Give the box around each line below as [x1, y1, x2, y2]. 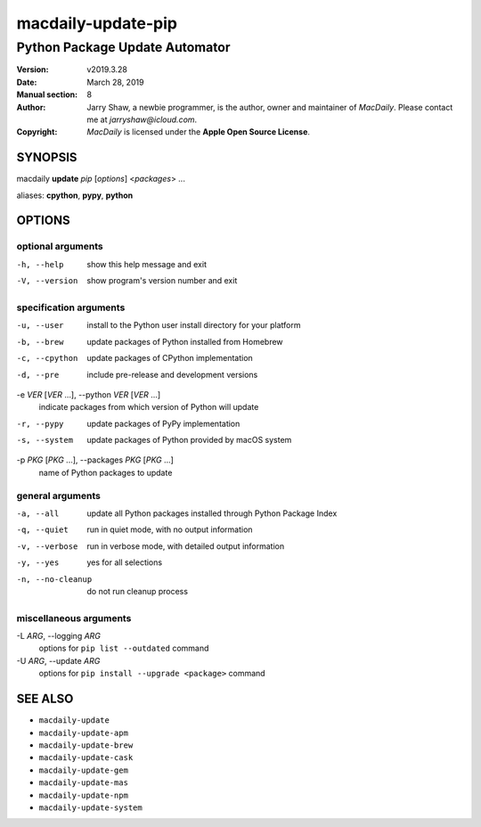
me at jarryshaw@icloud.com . [86, 114, 198, 125]
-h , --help [16, 259, 64, 269]
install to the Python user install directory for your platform [86, 320, 301, 331]
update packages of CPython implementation [86, 353, 253, 364]
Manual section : [16, 89, 78, 100]
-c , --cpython [16, 353, 78, 364]
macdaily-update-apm [38, 727, 129, 738]
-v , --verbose [16, 541, 78, 552]
